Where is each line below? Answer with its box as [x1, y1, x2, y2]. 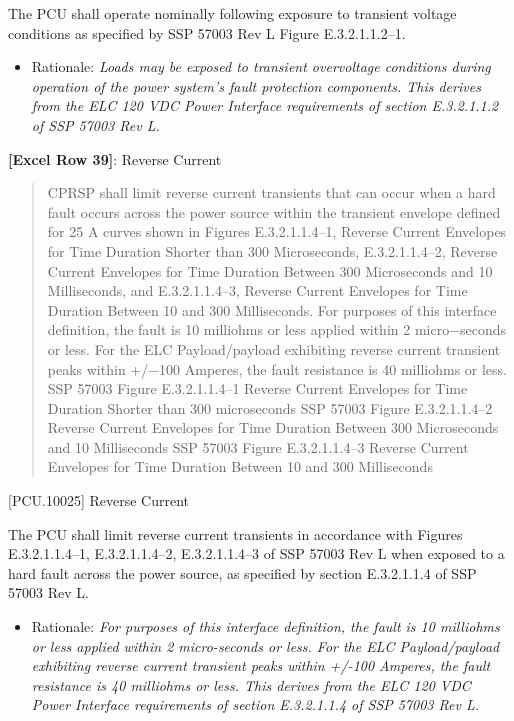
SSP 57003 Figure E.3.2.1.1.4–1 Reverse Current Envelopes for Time [47, 378, 468, 399]
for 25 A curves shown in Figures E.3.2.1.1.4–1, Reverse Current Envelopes [47, 221, 507, 242]
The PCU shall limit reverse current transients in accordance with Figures [8, 523, 463, 544]
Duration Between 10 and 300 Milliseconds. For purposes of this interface [47, 299, 497, 320]
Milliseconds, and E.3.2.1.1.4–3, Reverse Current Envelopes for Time [47, 280, 468, 301]
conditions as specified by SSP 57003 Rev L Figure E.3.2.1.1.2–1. [8, 22, 406, 43]
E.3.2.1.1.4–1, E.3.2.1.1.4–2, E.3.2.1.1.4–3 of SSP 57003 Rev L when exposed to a [8, 543, 505, 564]
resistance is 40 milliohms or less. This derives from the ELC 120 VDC [31, 674, 471, 695]
